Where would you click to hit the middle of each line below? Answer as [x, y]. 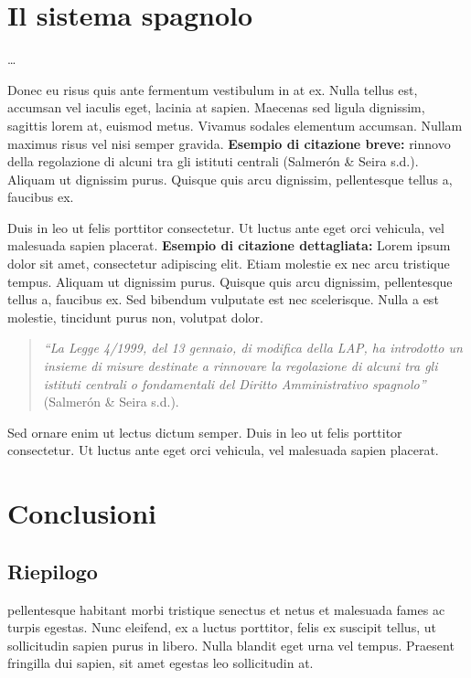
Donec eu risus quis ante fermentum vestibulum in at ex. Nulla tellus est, [213, 89]
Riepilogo [53, 571]
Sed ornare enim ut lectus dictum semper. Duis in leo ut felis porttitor [205, 432]
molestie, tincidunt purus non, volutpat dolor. [135, 317]
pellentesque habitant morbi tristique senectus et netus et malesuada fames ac [226, 609]
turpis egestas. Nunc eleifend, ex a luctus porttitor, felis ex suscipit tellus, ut [222, 627]
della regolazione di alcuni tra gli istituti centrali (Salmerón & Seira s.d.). [213, 161]
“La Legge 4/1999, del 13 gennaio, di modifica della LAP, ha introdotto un [253, 348]
